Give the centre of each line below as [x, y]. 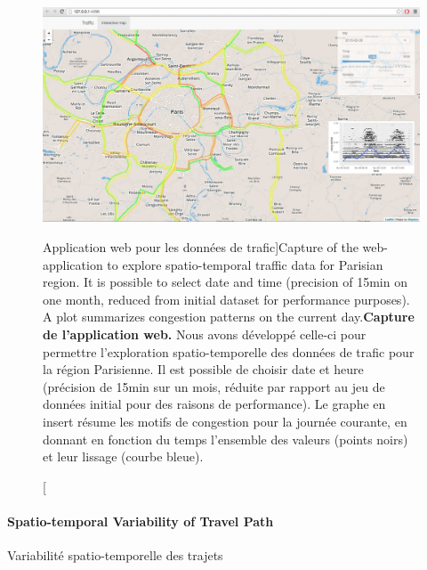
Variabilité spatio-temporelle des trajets [115, 555]
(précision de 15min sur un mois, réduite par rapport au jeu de [214, 386]
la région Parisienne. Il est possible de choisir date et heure [203, 369]
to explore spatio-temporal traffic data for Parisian [245, 264]
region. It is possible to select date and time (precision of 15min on [225, 282]
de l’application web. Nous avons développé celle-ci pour [205, 334]
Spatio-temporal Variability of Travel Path [141, 521]
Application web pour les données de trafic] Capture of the [201, 246]
